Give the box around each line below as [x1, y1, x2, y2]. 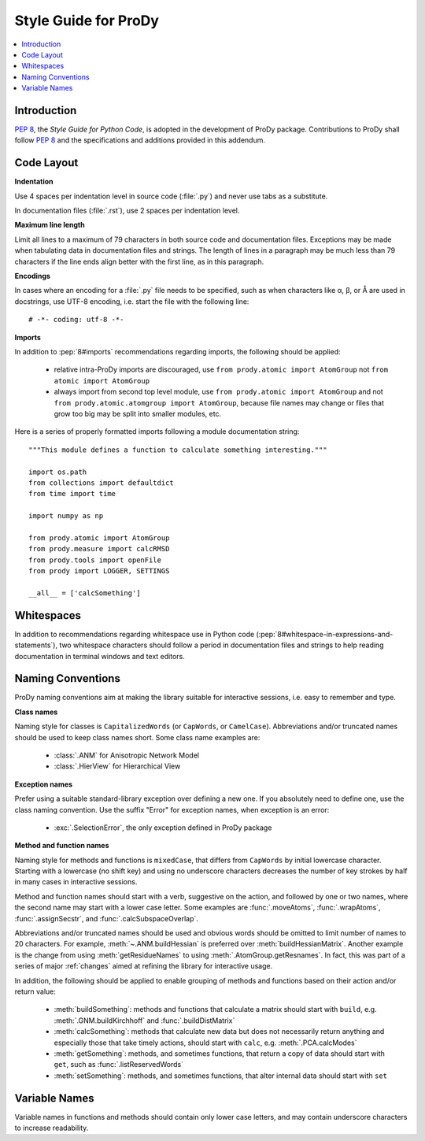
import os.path [28, 467, 87, 476]
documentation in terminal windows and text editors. [14, 651, 185, 661]
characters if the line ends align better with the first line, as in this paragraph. [14, 257, 264, 266]
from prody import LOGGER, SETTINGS [28, 567, 170, 576]
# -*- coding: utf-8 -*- [28, 315, 124, 324]
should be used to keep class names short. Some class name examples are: [14, 732, 261, 742]
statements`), [14, 640, 58, 650]
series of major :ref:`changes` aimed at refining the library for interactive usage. [14, 961, 273, 971]
